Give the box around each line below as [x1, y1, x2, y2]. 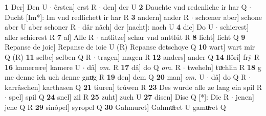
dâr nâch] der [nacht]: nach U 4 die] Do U [82, 21, 214, 32]
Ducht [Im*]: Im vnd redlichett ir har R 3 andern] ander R [5, 11, 189, 22]
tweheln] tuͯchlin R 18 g [187, 61, 261, 72]
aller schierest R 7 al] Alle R [5, 31, 94, 42]
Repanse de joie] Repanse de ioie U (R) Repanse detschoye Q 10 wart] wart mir [5, 41, 255, 52]
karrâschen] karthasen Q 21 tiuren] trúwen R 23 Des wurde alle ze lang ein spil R [5, 81, 262, 92]
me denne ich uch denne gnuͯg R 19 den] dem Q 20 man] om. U [5, 72, 205, 82]
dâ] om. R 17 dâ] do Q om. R [87, 61, 181, 72]
